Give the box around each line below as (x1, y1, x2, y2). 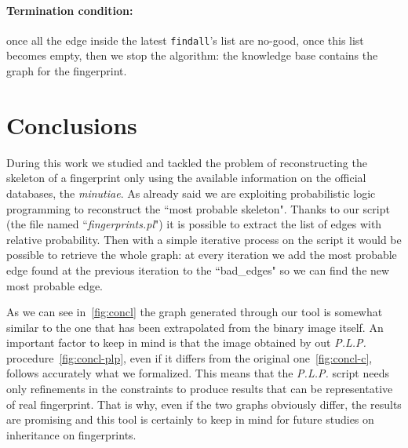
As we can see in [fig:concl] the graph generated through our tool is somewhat (6, 304, 383, 320)
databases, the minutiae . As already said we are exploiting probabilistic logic (6, 184, 376, 201)
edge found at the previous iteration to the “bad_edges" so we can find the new (6, 261, 390, 278)
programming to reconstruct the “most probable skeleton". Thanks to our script (6, 200, 390, 217)
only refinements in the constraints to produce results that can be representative (6, 381, 393, 397)
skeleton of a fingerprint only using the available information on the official (6, 169, 366, 186)
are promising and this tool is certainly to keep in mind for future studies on (6, 411, 374, 428)
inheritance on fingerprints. (6, 426, 137, 443)
